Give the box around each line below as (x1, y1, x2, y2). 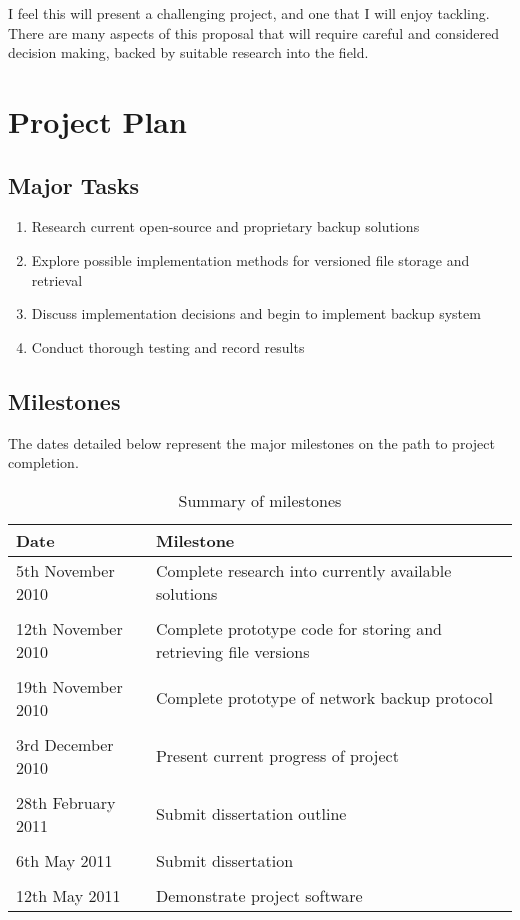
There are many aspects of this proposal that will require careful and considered (8, 22, 500, 43)
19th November (16, 674, 123, 698)
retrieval (31, 269, 83, 290)
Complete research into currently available (155, 558, 452, 582)
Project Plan (8, 100, 187, 141)
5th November (16, 558, 115, 582)
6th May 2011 (16, 848, 113, 872)
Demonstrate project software (155, 883, 363, 907)
